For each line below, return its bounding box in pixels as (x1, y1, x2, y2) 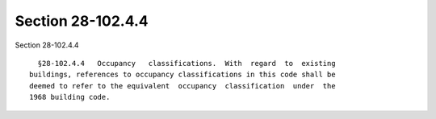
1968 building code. (29, 92, 111, 102)
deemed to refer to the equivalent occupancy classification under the (29, 81, 336, 90)
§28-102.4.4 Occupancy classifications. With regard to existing (37, 59, 336, 68)
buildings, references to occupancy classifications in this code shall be (29, 70, 336, 80)
